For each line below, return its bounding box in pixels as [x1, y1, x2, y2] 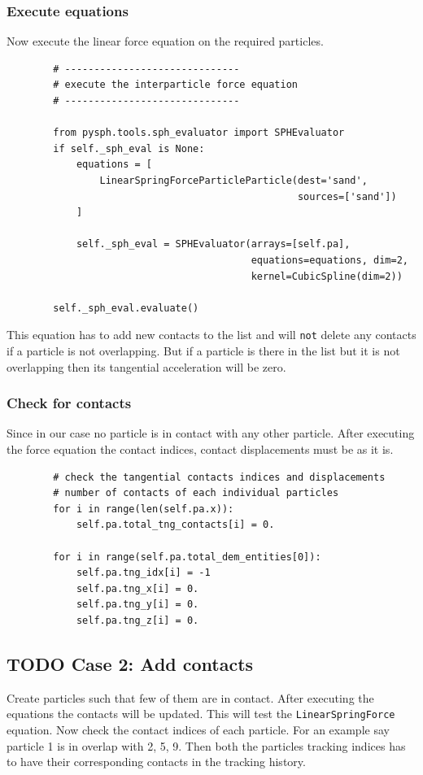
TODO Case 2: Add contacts [7, 651, 254, 676]
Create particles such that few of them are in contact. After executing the [7, 689, 374, 706]
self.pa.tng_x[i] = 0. [76, 582, 199, 594]
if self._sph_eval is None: [53, 142, 205, 155]
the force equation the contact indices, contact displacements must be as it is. [7, 440, 394, 457]
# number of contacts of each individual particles [53, 487, 339, 499]
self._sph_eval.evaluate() [53, 302, 199, 314]
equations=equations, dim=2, [251, 254, 408, 266]
